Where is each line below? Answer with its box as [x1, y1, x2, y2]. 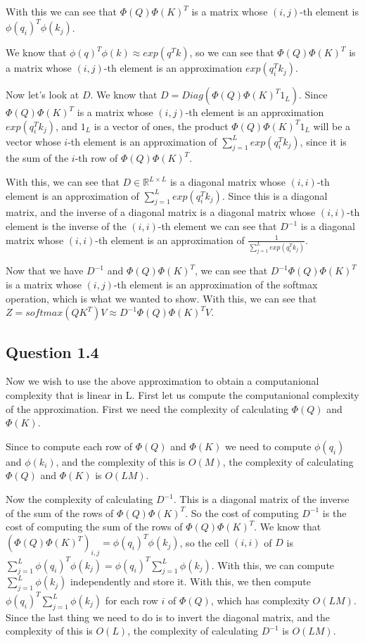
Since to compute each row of [6, 438, 133, 453]
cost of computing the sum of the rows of [6, 519, 183, 534]
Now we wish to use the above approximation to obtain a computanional [6, 374, 319, 388]
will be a [313, 118, 351, 133]
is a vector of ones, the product [94, 118, 229, 133]
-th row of [75, 151, 118, 165]
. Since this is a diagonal [222, 188, 328, 203]
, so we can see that [189, 45, 274, 60]
